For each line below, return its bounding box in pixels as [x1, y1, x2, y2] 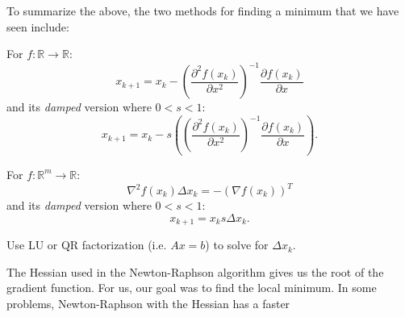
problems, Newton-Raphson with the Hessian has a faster [6, 294, 290, 311]
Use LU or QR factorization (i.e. [6, 236, 167, 253]
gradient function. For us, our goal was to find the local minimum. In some [6, 279, 377, 296]
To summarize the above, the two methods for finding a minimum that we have [6, 2, 399, 19]
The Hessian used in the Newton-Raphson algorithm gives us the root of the [6, 263, 384, 280]
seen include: [6, 18, 69, 35]
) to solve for [205, 236, 269, 253]
